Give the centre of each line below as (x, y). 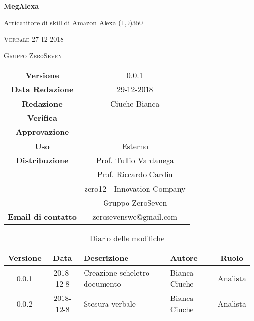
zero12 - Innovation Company (135, 189)
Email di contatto (42, 217)
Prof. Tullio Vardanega (135, 160)
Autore (184, 258)
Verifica (42, 118)
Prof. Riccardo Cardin (135, 174)
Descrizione (106, 258)
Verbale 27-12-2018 (34, 39)
